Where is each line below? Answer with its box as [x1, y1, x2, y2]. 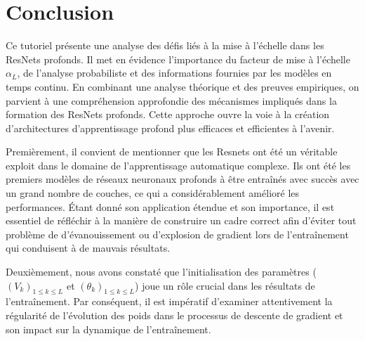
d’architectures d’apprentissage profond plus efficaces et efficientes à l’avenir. [6, 120, 335, 135]
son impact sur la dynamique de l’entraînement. [6, 321, 211, 336]
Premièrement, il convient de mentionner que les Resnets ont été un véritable [6, 144, 338, 159]
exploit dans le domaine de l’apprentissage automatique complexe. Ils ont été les [6, 157, 351, 172]
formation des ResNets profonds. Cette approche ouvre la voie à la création [6, 107, 330, 122]
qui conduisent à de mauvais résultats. [6, 240, 171, 255]
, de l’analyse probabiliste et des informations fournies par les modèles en [17, 65, 332, 80]
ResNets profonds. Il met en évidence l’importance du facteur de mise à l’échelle [6, 51, 350, 66]
